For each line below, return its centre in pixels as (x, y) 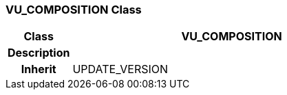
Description (39, 53)
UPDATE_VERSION (120, 69)
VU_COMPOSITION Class (74, 10)
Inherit (39, 69)
